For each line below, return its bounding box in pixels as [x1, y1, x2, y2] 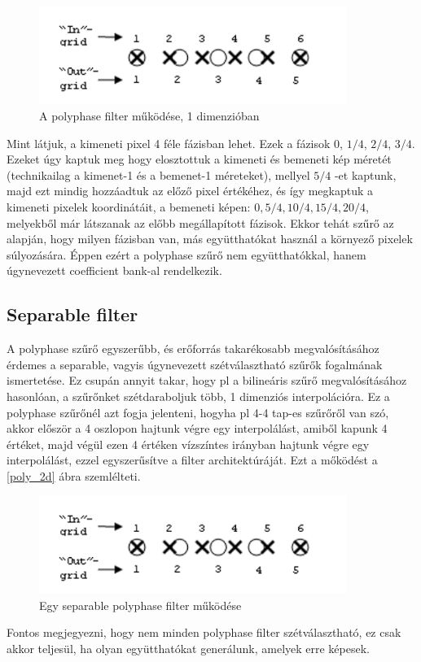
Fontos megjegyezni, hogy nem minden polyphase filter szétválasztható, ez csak [7, 624, 401, 641]
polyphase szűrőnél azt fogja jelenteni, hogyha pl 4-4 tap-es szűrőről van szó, [7, 403, 389, 420]
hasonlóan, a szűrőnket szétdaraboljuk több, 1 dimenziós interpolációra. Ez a [7, 388, 390, 404]
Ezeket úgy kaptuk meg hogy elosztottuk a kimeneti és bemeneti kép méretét [7, 150, 392, 168]
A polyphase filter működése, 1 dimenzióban [39, 107, 260, 124]
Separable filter [7, 302, 138, 327]
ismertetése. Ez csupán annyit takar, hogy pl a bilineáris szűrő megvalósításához [7, 372, 407, 389]
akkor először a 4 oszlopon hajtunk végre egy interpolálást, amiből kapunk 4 [7, 420, 388, 437]
